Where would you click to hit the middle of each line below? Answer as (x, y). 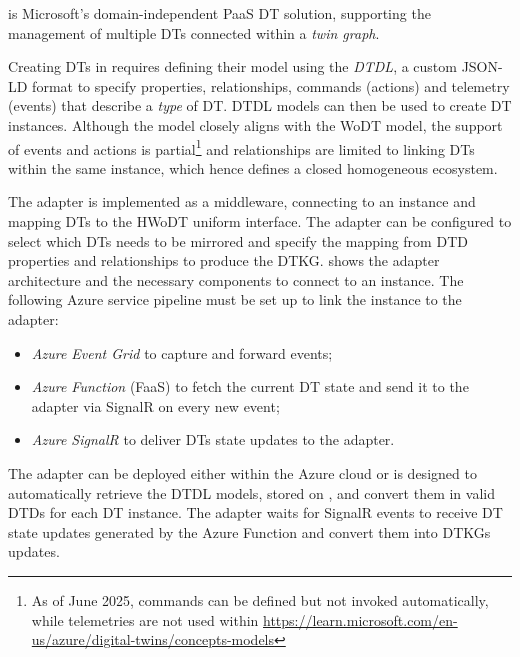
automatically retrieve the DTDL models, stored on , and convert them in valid (251, 492)
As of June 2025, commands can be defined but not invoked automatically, (260, 599)
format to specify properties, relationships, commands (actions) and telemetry (271, 85)
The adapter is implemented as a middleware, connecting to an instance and (242, 201)
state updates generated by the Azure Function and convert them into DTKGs (249, 531)
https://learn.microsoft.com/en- (360, 619)
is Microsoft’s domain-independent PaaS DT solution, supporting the (219, 13)
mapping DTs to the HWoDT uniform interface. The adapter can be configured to (260, 221)
